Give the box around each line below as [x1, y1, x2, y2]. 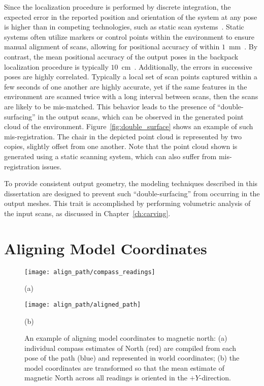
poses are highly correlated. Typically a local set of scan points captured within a [4, 71, 257, 82]
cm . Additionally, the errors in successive [121, 61, 252, 72]
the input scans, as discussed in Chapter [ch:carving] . [4, 207, 171, 218]
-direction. [199, 372, 231, 383]
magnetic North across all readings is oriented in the [24, 372, 187, 383]
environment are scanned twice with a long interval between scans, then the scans [4, 91, 258, 102]
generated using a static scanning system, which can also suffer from [4, 151, 217, 161]
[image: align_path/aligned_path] [24, 301, 141, 308]
